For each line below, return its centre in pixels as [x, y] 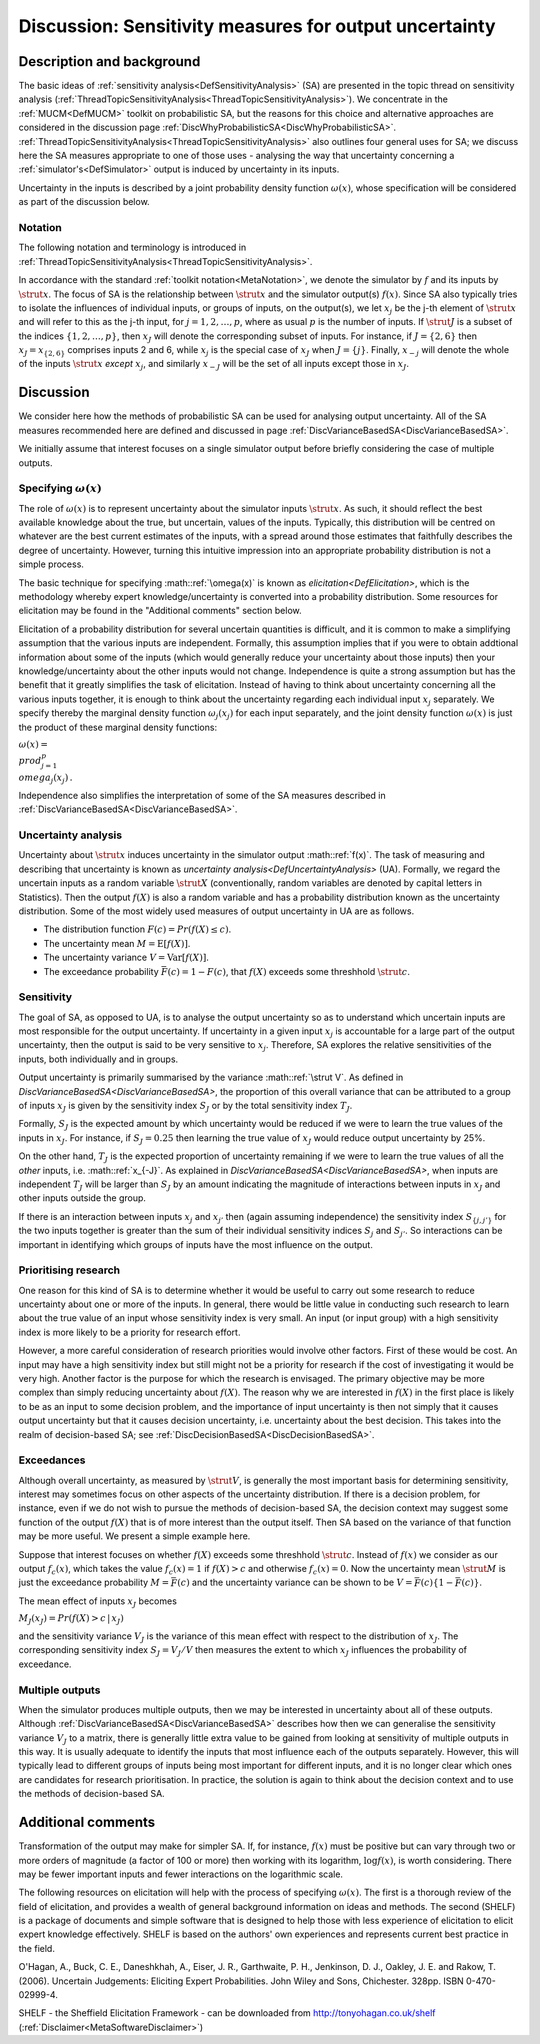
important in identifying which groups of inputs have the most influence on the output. [196, 1244]
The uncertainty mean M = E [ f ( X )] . [117, 943]
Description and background [109, 61]
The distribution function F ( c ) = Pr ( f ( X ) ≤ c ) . [137, 929]
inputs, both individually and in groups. [98, 1059]
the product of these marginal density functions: [118, 727]
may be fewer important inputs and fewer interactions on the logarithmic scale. [181, 1874]
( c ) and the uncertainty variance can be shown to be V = [294, 1582]
